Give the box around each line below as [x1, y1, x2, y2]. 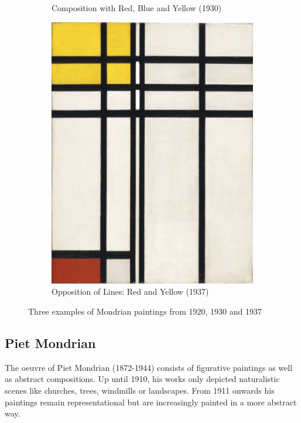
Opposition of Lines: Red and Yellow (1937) [52, 285, 209, 298]
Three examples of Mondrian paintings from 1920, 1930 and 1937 [28, 305, 262, 317]
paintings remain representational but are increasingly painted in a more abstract [5, 395, 297, 408]
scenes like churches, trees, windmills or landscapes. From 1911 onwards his [5, 384, 275, 396]
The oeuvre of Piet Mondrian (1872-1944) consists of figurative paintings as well [5, 361, 293, 373]
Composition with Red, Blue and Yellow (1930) [52, 2, 222, 13]
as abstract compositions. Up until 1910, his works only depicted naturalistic [5, 373, 280, 385]
